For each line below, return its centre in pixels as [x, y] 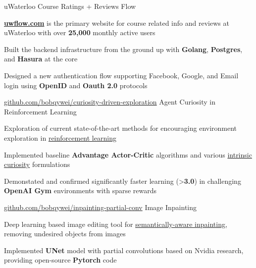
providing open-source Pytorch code [60, 260]
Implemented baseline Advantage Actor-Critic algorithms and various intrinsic [128, 154]
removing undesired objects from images [65, 234]
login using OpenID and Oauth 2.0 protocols [76, 85]
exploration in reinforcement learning [60, 137]
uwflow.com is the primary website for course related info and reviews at [117, 23]
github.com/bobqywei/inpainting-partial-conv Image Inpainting [101, 207]
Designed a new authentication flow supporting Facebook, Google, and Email [121, 75]
